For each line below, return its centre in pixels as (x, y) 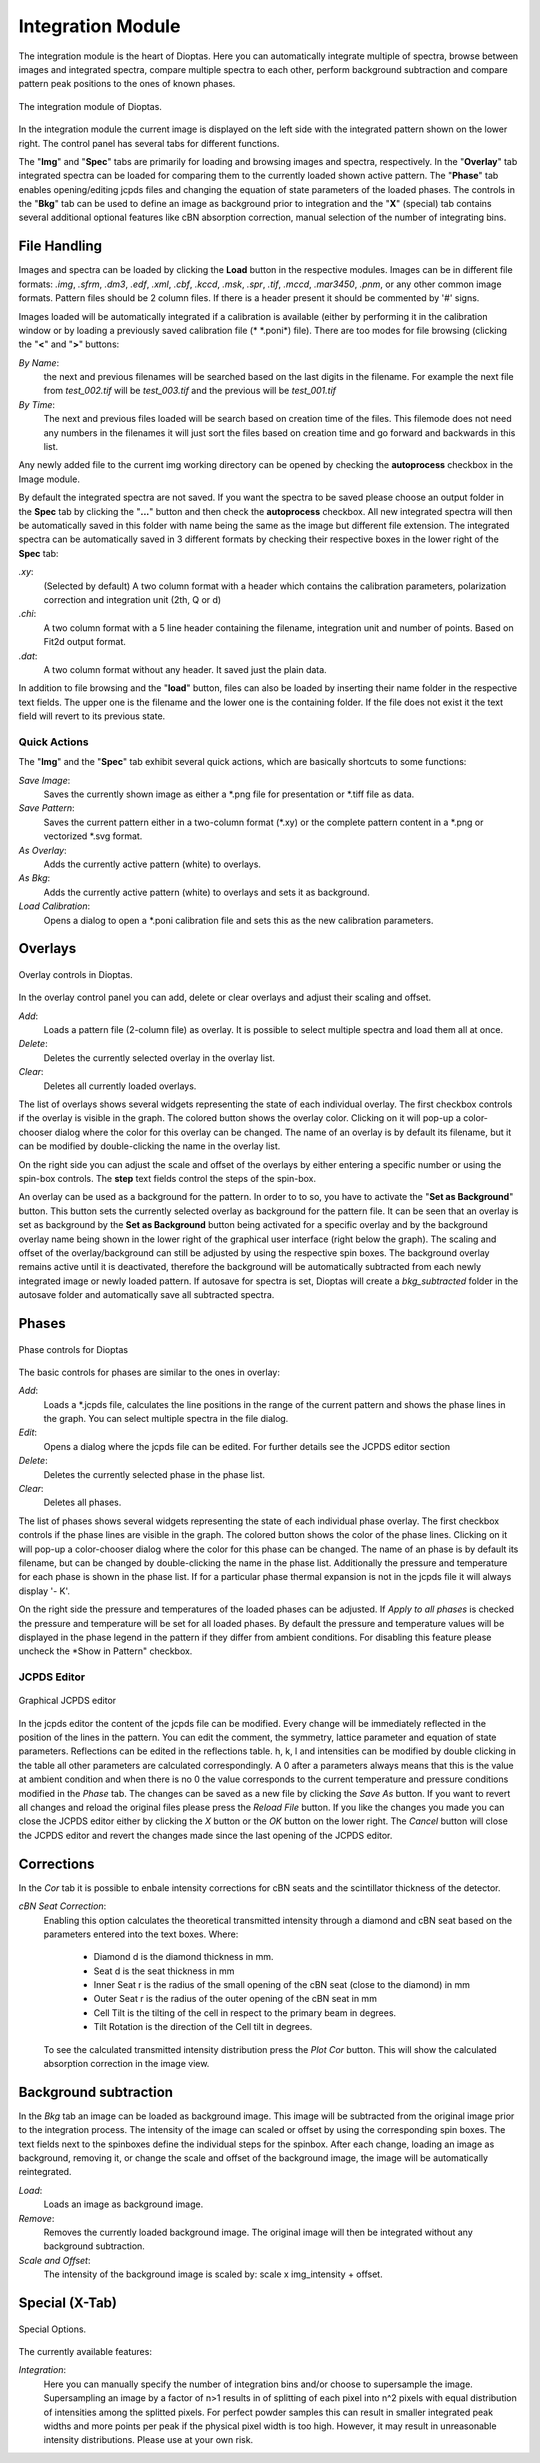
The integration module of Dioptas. (90, 106)
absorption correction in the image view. (126, 2064)
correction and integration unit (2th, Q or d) (132, 599)
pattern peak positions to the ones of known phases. (127, 84)
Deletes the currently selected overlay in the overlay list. (159, 1057)
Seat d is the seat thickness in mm (164, 1971)
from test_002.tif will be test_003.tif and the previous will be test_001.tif (190, 391)
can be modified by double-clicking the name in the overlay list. (149, 1146)
